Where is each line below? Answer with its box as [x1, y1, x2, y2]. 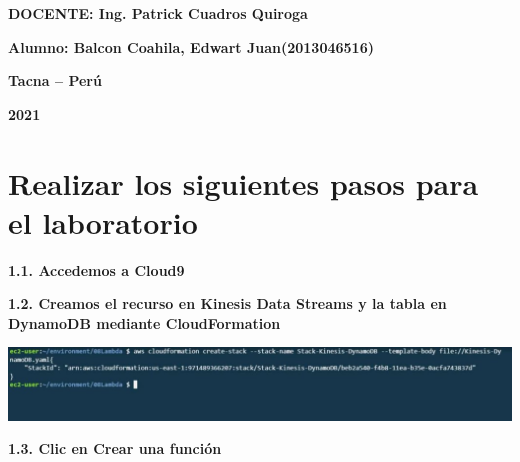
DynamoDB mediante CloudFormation [8, 312, 281, 333]
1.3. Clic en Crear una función [8, 438, 222, 459]
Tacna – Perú [8, 70, 102, 91]
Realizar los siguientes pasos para [8, 162, 479, 203]
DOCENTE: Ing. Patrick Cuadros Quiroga [8, 3, 308, 23]
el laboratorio [8, 201, 198, 242]
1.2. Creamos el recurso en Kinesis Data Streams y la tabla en [8, 293, 447, 314]
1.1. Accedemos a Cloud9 [8, 259, 185, 280]
